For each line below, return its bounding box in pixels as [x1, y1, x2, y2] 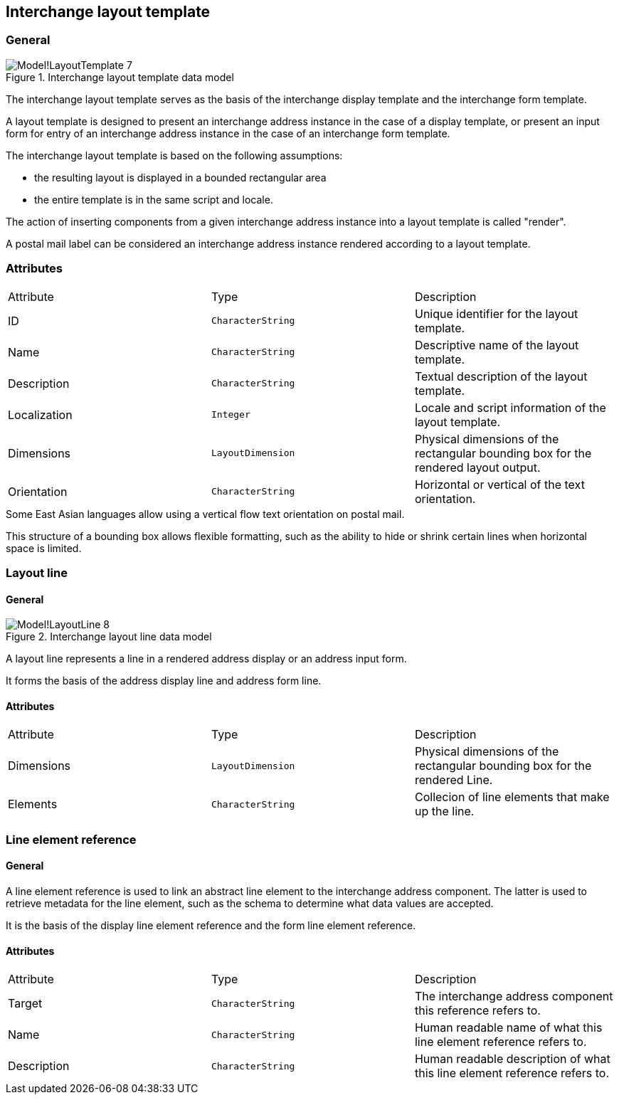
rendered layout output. [414, 460, 541, 475]
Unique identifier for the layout [414, 306, 578, 321]
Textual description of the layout [414, 369, 588, 384]
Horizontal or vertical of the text [414, 477, 585, 492]
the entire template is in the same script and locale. [34, 193, 273, 206]
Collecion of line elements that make [414, 790, 610, 805]
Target [8, 996, 43, 1011]
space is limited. [6, 541, 82, 554]
